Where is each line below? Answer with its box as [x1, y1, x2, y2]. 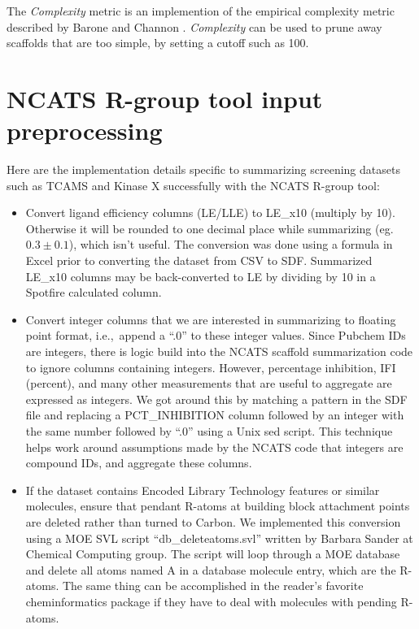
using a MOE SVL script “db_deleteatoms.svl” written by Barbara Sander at [25, 529, 413, 546]
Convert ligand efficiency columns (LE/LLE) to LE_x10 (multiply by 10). [25, 204, 395, 221]
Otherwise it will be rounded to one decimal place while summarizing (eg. [25, 219, 394, 236]
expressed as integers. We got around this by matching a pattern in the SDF [25, 390, 408, 407]
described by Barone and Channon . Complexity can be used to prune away [7, 18, 382, 35]
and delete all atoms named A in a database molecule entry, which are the [25, 561, 396, 578]
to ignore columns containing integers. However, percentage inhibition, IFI [25, 358, 396, 375]
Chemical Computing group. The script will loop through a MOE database [25, 545, 400, 562]
